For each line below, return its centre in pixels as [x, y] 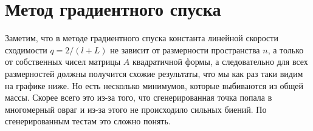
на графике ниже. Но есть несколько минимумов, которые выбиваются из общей [154, 85]
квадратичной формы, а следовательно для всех [220, 62]
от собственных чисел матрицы [63, 62]
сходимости [26, 49]
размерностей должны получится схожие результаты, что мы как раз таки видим [154, 73]
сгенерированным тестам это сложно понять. [88, 121]
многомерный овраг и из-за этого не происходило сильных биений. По [136, 109]
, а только [286, 49]
